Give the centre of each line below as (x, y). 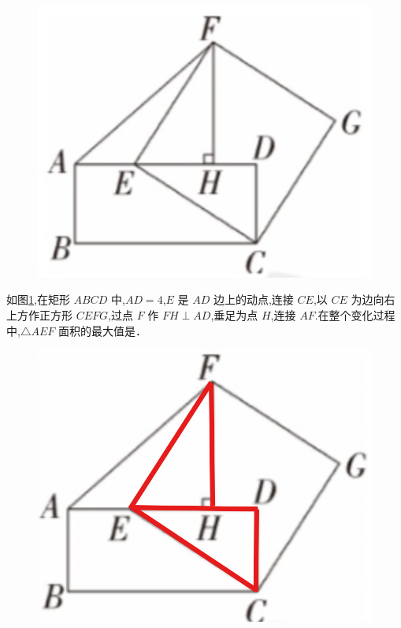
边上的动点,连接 (253, 299)
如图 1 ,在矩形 (38, 299)
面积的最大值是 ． (102, 330)
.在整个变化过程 (355, 314)
